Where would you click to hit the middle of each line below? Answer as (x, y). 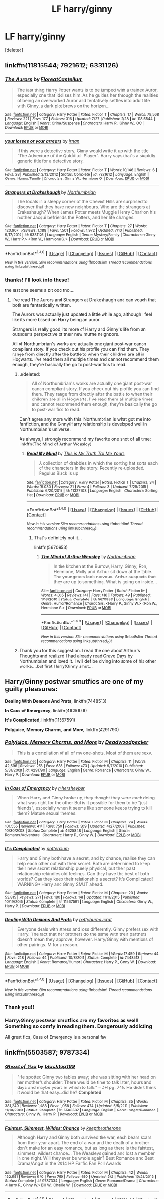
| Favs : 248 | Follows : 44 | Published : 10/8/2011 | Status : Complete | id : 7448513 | (73, 958)
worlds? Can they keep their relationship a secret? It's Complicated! (85, 879)
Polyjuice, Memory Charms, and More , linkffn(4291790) (62, 729)
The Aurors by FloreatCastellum (44, 79)
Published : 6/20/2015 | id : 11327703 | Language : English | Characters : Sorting (92, 491)
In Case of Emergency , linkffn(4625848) (46, 711)
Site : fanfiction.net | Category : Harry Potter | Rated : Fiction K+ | (94, 591)
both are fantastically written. (41, 305)
